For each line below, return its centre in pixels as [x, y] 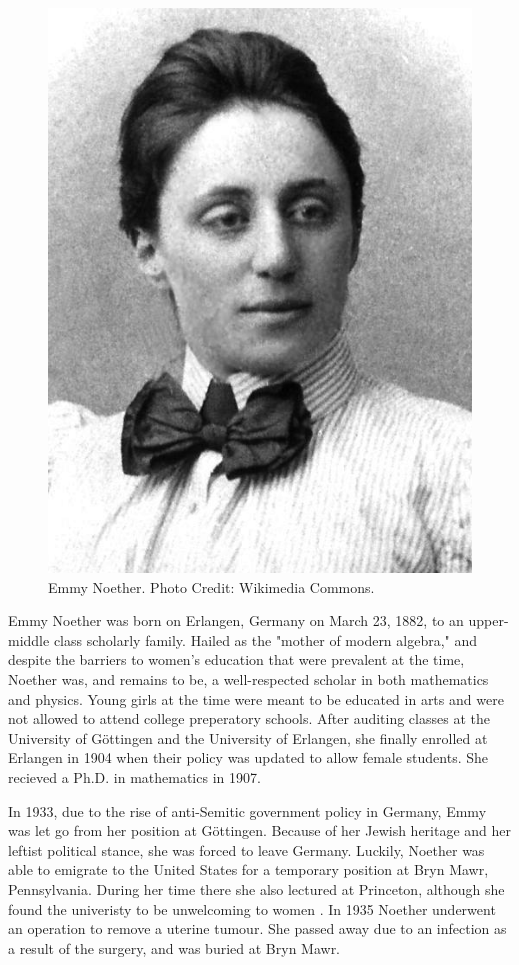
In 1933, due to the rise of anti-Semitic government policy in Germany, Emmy [247, 810]
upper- [488, 620]
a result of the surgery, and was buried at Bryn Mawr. [174, 947]
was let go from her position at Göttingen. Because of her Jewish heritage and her [260, 830]
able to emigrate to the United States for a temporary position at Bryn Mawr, [248, 869]
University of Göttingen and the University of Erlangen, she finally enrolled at [248, 737]
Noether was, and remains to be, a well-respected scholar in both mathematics [248, 679]
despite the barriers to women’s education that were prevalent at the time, [236, 659]
